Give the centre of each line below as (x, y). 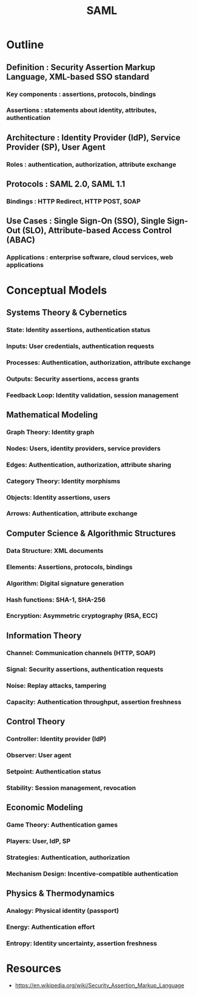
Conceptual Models (57, 290)
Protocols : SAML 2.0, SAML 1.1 (66, 184)
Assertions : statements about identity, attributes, (82, 110)
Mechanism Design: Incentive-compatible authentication (92, 873)
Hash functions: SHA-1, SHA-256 (56, 600)
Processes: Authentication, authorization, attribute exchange (98, 362)
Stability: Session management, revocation (71, 788)
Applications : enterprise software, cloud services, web (90, 257)
